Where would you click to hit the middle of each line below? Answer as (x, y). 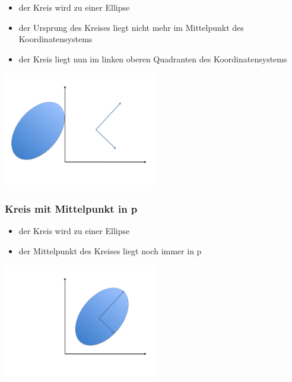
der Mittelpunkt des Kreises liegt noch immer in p (110, 250)
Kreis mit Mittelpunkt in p (71, 208)
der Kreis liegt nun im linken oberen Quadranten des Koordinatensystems (153, 59)
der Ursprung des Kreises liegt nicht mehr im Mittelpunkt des (131, 27)
